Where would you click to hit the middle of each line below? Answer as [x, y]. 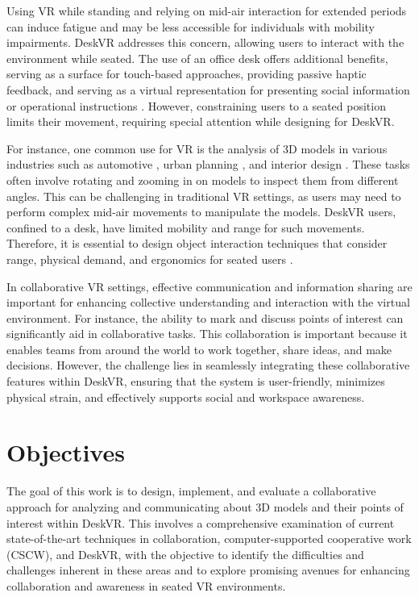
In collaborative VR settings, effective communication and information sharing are [209, 286]
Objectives [66, 452]
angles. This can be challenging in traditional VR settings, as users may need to [204, 196]
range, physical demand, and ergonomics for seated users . [150, 259]
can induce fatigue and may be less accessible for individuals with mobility [191, 26]
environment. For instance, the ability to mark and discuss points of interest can [205, 317]
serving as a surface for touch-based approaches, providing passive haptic [187, 74]
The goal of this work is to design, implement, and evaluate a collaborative [191, 491]
